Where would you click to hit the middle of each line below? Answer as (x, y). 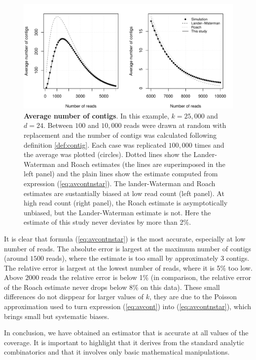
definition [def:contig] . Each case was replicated (95, 144)
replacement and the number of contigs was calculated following (120, 135)
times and (209, 144)
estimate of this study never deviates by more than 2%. (108, 222)
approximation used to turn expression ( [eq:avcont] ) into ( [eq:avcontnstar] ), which (128, 306)
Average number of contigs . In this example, (96, 115)
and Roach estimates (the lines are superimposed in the (141, 164)
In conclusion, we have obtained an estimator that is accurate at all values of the (126, 333)
